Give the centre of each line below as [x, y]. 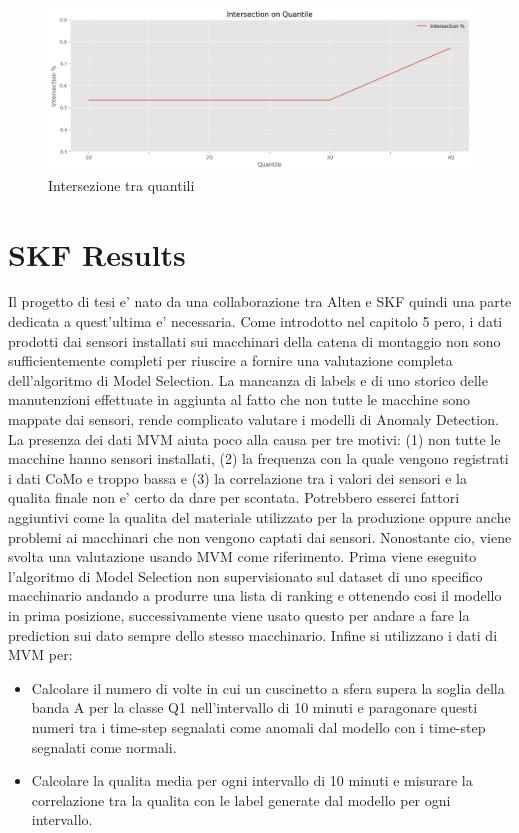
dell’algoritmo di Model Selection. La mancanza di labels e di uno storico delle [248, 379]
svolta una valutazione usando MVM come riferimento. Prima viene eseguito [242, 556]
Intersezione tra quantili [121, 184]
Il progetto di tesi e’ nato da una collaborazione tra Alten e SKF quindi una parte [260, 301]
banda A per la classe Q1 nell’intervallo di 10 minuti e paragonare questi [254, 707]
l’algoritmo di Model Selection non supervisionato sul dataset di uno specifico [245, 575]
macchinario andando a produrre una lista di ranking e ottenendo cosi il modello [255, 595]
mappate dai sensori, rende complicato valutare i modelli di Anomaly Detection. [253, 419]
